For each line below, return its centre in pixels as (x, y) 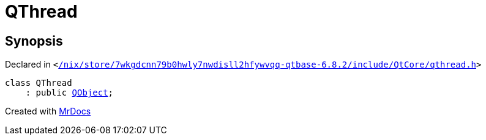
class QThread (39, 83)
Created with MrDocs (48, 111)
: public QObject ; (69, 93)
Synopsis (34, 41)
